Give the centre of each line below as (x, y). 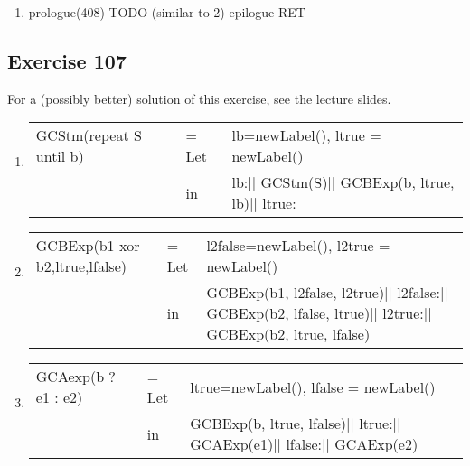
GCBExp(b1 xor (88, 246)
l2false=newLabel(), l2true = (298, 246)
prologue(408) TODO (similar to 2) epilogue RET (167, 12)
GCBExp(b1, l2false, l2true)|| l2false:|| (327, 293)
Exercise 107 (67, 60)
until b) (60, 156)
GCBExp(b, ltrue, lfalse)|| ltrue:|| (296, 424)
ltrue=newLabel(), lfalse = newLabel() (313, 387)
